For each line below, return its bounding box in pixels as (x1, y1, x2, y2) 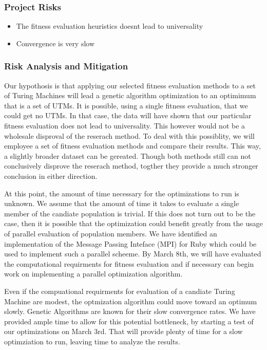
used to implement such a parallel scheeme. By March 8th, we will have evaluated (4, 248, 261, 259)
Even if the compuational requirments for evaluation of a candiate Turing (4, 285, 235, 296)
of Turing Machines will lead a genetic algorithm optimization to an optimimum (4, 90, 256, 101)
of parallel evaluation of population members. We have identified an (4, 228, 217, 238)
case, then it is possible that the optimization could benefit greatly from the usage (4, 218, 263, 229)
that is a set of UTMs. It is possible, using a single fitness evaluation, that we (4, 100, 248, 110)
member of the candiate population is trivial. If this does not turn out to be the (4, 208, 256, 218)
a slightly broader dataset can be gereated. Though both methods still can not (4, 150, 251, 161)
